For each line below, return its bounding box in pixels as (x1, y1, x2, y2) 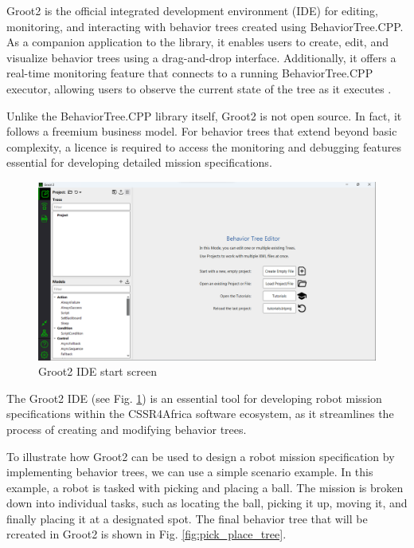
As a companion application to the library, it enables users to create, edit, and (6, 34, 389, 50)
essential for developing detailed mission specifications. (6, 154, 272, 171)
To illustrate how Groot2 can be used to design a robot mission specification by (6, 447, 395, 464)
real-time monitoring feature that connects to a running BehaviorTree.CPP (6, 65, 373, 81)
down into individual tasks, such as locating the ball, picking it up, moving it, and (6, 495, 408, 511)
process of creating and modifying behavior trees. (6, 420, 247, 437)
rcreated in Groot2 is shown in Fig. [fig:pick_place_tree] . (6, 526, 287, 542)
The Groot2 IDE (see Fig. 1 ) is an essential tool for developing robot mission (6, 389, 382, 406)
